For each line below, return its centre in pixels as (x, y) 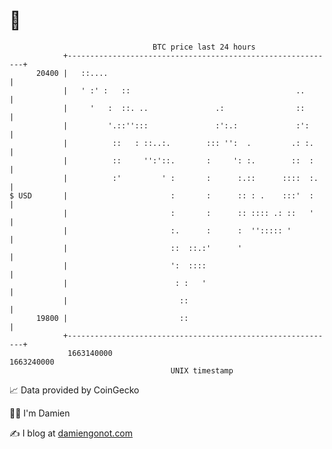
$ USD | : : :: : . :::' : (161, 195)
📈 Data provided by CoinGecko (74, 390)
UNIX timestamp (202, 370)
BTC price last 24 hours (204, 47)
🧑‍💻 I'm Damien (40, 413)
